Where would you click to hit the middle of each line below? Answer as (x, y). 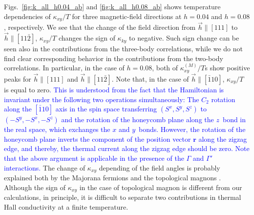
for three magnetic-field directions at (127, 16)
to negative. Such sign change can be (184, 38)
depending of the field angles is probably (159, 167)
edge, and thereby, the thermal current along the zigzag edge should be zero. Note (127, 148)
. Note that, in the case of (150, 78)
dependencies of (27, 16)
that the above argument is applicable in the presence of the (94, 158)
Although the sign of (35, 187)
